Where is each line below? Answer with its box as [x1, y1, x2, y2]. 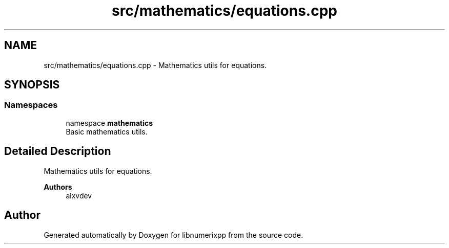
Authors [44, 182, 72, 191]
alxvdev [66, 191, 92, 200]
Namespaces [4, 100, 58, 110]
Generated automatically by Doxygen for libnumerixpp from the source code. [44, 230, 303, 239]
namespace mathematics [66, 118, 153, 127]
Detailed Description [4, 145, 111, 158]
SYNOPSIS [4, 78, 60, 92]
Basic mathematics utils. [66, 127, 148, 136]
